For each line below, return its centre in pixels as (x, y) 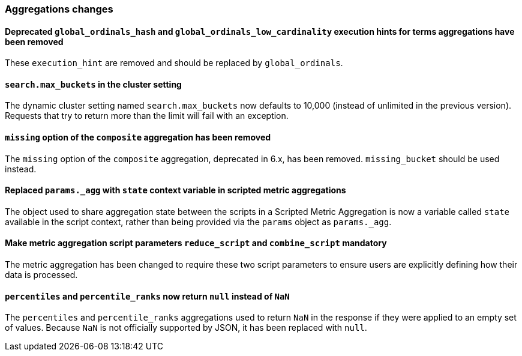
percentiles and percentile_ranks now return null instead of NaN (147, 296)
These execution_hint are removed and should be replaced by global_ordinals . (174, 63)
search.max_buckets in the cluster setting (93, 84)
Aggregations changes (59, 9)
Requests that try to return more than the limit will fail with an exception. (147, 116)
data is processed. (41, 275)
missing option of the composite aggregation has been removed (138, 137)
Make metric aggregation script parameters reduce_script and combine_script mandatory (196, 243)
